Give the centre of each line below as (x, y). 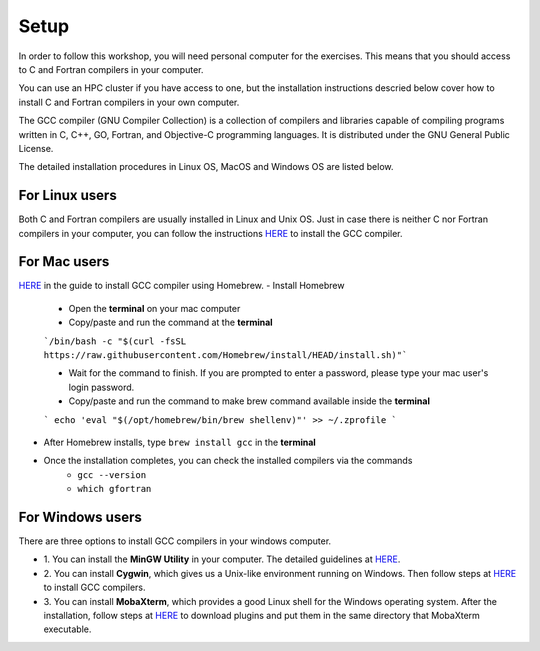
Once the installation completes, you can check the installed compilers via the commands (228, 461)
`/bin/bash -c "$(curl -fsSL (115, 341)
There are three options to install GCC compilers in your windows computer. (175, 541)
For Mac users (64, 261)
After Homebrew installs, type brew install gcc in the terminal (180, 442)
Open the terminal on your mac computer (154, 308)
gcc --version (112, 474)
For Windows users (80, 516)
